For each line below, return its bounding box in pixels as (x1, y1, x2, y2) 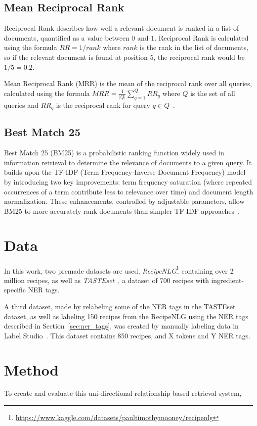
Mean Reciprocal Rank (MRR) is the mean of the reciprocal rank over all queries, (4, 78, 252, 89)
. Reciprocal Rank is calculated (154, 32, 249, 43)
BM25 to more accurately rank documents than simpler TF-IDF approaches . (4, 205, 240, 216)
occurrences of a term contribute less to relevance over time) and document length (4, 186, 254, 196)
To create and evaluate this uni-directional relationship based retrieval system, (4, 388, 242, 398)
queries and (4, 99, 39, 110)
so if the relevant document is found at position (4, 51, 148, 62)
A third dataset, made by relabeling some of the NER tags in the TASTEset (4, 301, 236, 311)
